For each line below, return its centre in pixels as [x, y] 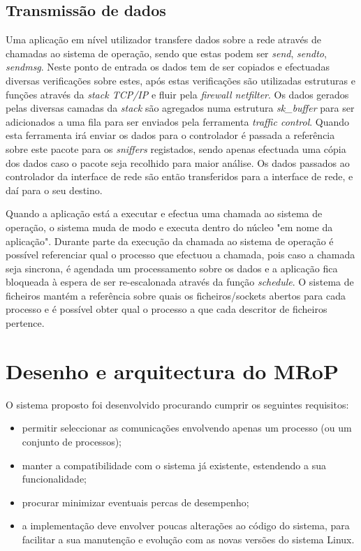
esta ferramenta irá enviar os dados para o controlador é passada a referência [170, 135]
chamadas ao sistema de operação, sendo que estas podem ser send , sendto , [166, 53]
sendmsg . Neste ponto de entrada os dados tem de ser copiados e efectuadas [168, 67]
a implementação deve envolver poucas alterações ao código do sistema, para [186, 526]
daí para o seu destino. [54, 190]
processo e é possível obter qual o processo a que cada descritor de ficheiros [167, 309]
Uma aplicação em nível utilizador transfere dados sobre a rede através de [164, 39]
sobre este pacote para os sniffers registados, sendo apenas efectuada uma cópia [176, 148]
